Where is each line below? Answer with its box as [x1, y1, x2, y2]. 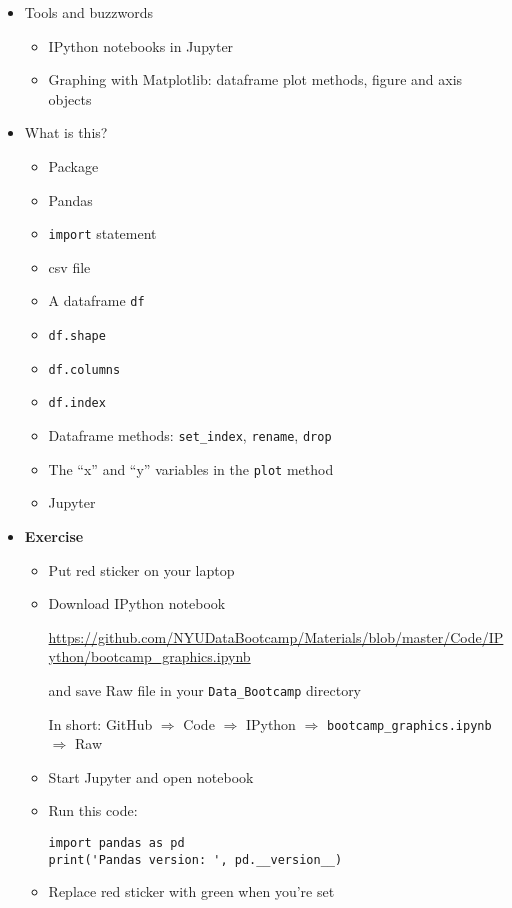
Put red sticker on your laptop [48, 559, 235, 580]
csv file [48, 256, 91, 277]
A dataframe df [48, 290, 145, 311]
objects [48, 88, 92, 109]
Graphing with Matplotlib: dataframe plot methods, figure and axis [48, 69, 463, 90]
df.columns [48, 362, 121, 377]
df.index [48, 396, 106, 411]
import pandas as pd [48, 836, 185, 850]
